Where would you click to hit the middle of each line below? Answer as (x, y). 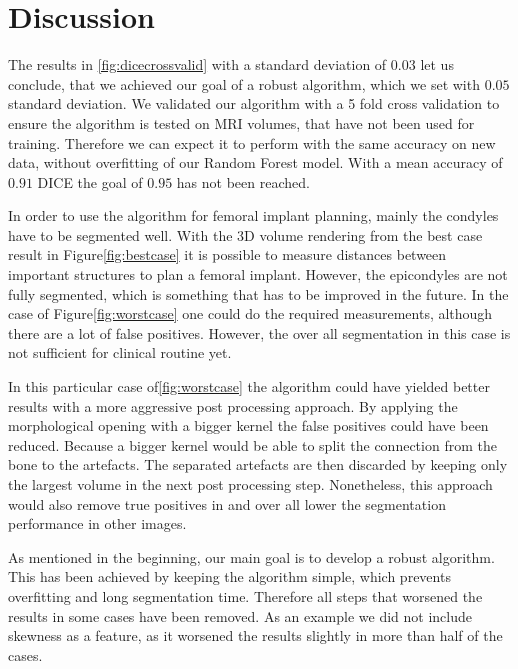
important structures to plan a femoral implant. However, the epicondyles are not (258, 274)
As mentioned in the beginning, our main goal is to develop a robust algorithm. (251, 556)
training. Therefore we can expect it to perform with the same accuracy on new (252, 142)
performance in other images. (97, 523)
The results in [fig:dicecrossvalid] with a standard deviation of (197, 64)
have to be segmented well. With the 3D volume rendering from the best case (245, 234)
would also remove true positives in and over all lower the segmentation (227, 503)
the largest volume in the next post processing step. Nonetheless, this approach (250, 484)
